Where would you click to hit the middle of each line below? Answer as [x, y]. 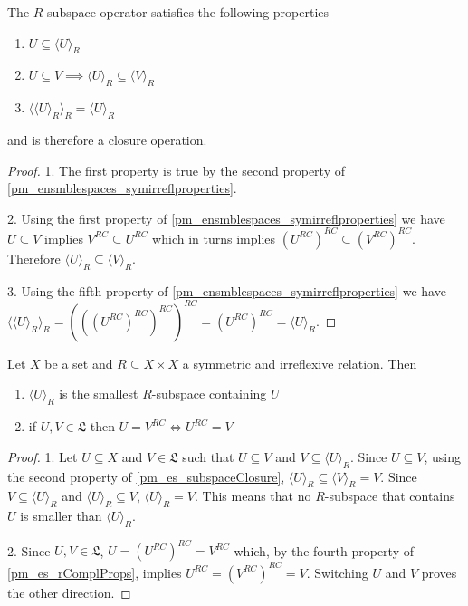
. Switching [337, 572]
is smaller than [61, 516]
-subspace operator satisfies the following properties [186, 12]
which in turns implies [214, 238]
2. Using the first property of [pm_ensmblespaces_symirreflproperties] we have [226, 218]
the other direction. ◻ [69, 592]
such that [208, 456]
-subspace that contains [390, 496]
